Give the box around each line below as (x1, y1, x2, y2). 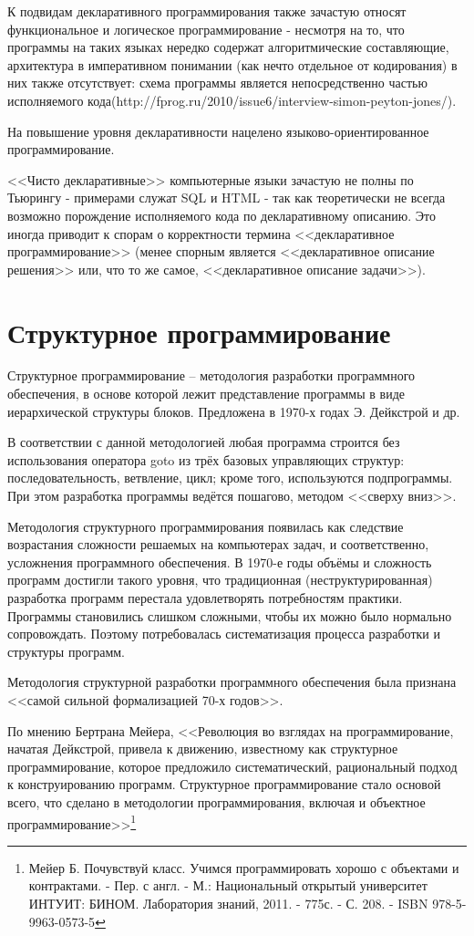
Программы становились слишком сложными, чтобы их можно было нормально (7, 606, 452, 625)
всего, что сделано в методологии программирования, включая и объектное (7, 792, 426, 811)
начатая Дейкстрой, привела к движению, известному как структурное (7, 739, 398, 758)
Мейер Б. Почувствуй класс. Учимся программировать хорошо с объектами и (28, 858, 459, 877)
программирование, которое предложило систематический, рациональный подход (7, 756, 458, 775)
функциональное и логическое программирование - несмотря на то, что (7, 19, 405, 38)
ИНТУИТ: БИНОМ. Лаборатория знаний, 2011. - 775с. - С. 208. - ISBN (28, 893, 428, 912)
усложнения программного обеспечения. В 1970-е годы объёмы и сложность (7, 552, 432, 571)
